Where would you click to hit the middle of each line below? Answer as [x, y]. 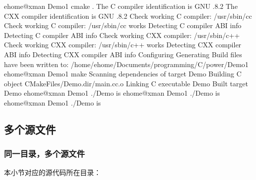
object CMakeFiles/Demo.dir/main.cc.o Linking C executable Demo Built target [126, 83]
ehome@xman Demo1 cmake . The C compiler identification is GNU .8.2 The [121, 6]
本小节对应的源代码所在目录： [52, 172]
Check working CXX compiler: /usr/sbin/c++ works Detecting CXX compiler [123, 45]
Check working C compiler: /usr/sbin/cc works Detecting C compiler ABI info [123, 25]
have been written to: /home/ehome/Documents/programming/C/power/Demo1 [126, 64]
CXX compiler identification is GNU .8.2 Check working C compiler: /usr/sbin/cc [128, 16]
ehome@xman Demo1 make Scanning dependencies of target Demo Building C [123, 74]
